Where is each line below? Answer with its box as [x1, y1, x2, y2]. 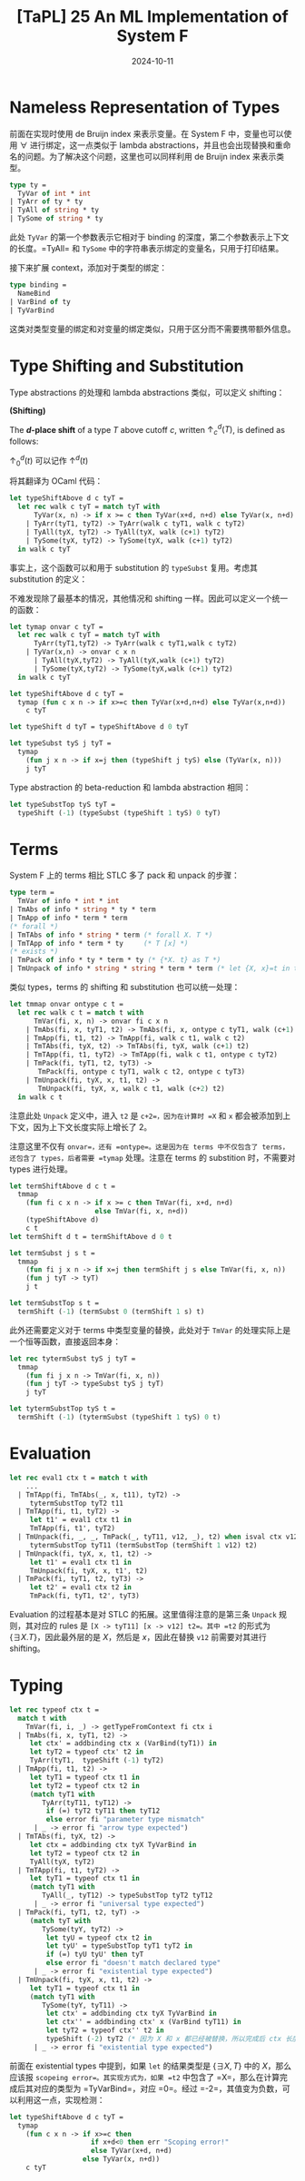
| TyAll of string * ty [9, 206, 100, 215]
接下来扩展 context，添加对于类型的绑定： [9, 262, 168, 273]
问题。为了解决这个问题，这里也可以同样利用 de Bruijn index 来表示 [25, 151, 277, 162]
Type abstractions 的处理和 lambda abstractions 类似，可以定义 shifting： [9, 387, 285, 398]
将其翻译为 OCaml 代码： [9, 476, 103, 486]
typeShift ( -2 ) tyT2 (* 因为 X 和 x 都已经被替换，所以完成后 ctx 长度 [45, 2035, 300, 2044]
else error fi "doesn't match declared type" [45, 1959, 221, 1968]
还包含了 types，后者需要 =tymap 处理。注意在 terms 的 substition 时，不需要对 [9, 1152, 296, 1163]
